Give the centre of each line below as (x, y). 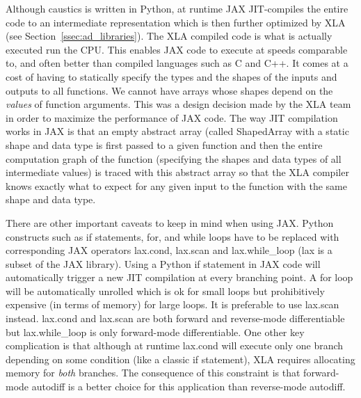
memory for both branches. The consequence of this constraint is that (153, 373)
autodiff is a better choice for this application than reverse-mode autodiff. (188, 387)
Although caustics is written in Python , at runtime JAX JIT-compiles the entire (177, 8)
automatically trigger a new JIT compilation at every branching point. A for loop (179, 277)
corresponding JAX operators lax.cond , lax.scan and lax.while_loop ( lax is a (169, 250)
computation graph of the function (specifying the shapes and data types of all (174, 158)
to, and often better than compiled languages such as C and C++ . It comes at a (177, 63)
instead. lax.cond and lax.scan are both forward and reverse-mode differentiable (175, 318)
